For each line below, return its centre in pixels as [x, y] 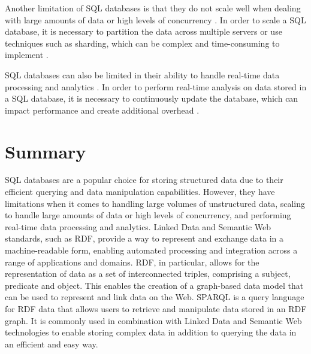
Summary [46, 151]
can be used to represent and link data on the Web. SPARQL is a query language [155, 297]
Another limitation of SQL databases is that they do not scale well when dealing [153, 8]
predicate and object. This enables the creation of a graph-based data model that [154, 285]
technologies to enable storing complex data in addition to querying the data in [151, 332]
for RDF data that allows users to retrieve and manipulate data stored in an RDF [156, 309]
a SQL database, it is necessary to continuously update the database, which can [152, 98]
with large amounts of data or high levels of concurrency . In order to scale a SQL [155, 19]
